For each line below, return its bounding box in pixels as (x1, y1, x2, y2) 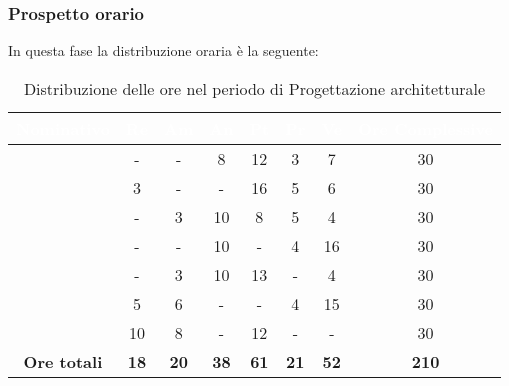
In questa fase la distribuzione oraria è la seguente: (8, 40, 319, 61)
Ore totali (23, 349, 103, 373)
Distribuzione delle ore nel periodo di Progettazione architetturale (23, 76, 486, 100)
